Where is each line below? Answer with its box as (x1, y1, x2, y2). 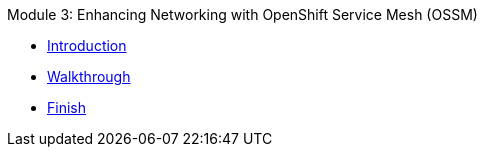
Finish (47, 99, 86, 116)
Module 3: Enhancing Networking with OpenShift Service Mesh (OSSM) (7, 6, 478, 23)
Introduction (47, 37, 127, 54)
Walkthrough (47, 68, 131, 85)
